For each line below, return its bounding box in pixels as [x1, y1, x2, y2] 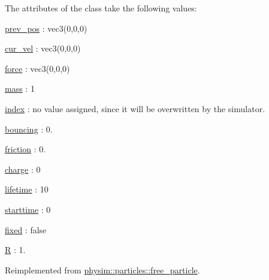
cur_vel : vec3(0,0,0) [5, 42, 81, 55]
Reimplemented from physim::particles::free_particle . [5, 263, 200, 276]
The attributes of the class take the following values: [5, 2, 197, 14]
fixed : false [5, 223, 47, 236]
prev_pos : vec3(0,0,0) [5, 22, 87, 34]
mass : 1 [5, 82, 35, 95]
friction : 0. [5, 143, 46, 155]
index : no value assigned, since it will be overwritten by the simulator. [5, 102, 265, 115]
